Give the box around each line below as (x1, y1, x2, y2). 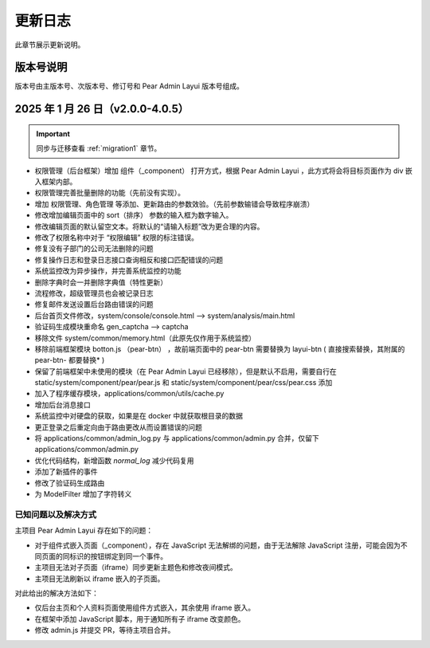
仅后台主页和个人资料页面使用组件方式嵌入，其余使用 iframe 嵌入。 (34, 603, 256, 613)
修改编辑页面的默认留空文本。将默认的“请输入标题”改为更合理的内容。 (34, 222, 264, 231)
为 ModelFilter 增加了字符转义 (34, 489, 132, 498)
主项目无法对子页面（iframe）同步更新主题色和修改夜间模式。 (34, 563, 238, 572)
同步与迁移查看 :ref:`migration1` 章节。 (36, 143, 162, 153)
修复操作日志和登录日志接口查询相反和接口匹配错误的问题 (34, 255, 223, 265)
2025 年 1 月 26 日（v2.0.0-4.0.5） (14, 102, 189, 116)
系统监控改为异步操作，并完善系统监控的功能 (34, 266, 182, 276)
